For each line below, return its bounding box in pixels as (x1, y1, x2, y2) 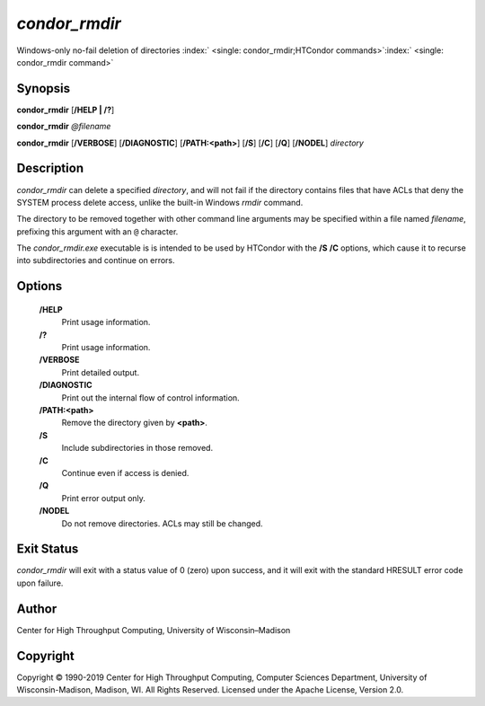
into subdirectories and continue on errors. (16, 255, 175, 266)
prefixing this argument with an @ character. (16, 225, 179, 237)
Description (16, 161, 84, 176)
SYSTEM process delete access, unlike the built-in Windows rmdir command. (16, 197, 304, 207)
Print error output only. (61, 492, 145, 503)
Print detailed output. (61, 366, 139, 377)
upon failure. (16, 578, 64, 588)
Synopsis (16, 81, 71, 96)
